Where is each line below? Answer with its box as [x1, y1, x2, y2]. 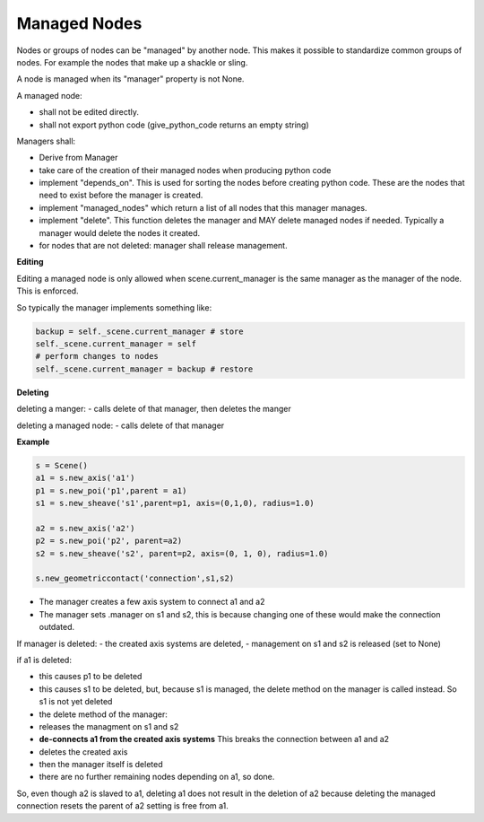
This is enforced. [16, 285, 80, 296]
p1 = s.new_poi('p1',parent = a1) [35, 485, 187, 495]
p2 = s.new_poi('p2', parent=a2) [35, 536, 183, 547]
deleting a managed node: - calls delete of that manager [16, 420, 225, 431]
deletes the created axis [39, 746, 128, 757]
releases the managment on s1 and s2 [39, 721, 179, 731]
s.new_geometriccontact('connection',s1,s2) [35, 573, 235, 583]
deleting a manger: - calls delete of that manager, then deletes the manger [16, 404, 291, 415]
